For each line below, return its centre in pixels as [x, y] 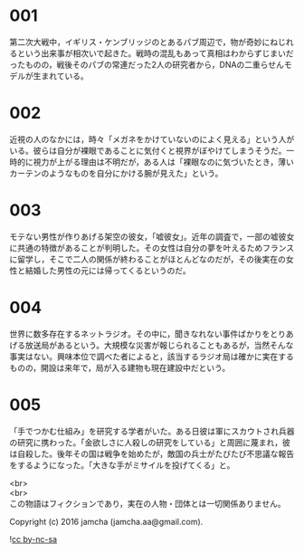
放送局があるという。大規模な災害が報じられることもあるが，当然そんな [159, 345]
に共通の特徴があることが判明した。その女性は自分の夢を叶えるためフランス [152, 248]
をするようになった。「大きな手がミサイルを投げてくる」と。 [122, 465]
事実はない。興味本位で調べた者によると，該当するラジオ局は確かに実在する [152, 356]
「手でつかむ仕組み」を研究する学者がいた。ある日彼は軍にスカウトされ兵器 [152, 431]
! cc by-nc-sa [33, 539]
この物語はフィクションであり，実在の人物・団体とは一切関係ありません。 [148, 503]
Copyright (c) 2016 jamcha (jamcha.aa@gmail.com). [106, 521]
